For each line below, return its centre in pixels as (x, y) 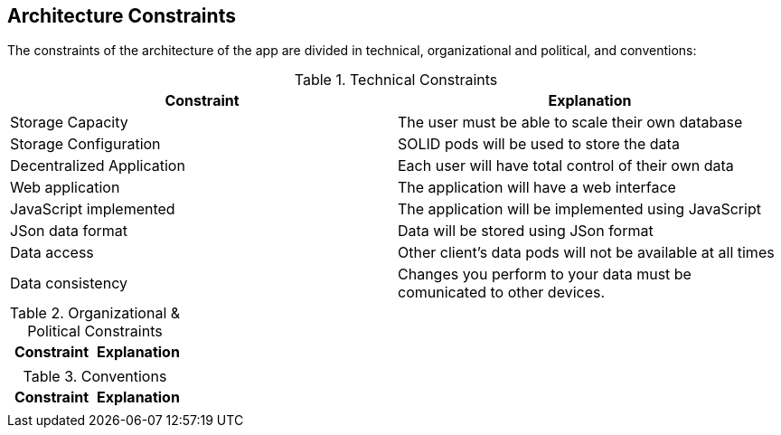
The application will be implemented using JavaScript (579, 209)
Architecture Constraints (122, 16)
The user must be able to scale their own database (570, 123)
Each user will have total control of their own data (566, 166)
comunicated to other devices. (502, 293)
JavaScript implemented (93, 209)
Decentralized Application (98, 166)
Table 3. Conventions (95, 377)
